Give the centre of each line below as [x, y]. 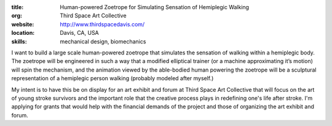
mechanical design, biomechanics [103, 41]
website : [23, 24]
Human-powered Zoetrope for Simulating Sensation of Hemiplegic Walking [154, 7]
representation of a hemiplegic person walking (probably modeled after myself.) [113, 78]
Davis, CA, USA [80, 33]
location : [23, 33]
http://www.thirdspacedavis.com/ [102, 24]
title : [18, 7]
